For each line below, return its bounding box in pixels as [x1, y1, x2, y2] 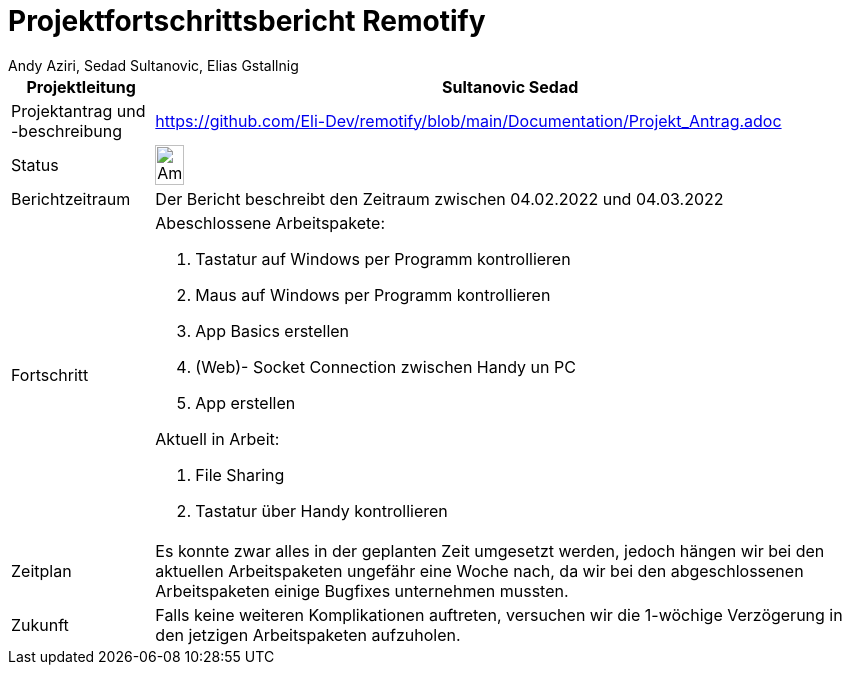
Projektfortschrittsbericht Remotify [8, 4, 486, 38]
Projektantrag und [11, 100, 146, 121]
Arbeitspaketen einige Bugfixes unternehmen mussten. [155, 580, 569, 601]
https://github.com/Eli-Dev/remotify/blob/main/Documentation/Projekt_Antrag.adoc [155, 110, 782, 131]
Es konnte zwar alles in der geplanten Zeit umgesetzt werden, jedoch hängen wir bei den [155, 540, 825, 561]
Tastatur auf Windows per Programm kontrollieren [195, 248, 571, 269]
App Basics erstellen [195, 320, 350, 341]
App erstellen [195, 392, 296, 413]
